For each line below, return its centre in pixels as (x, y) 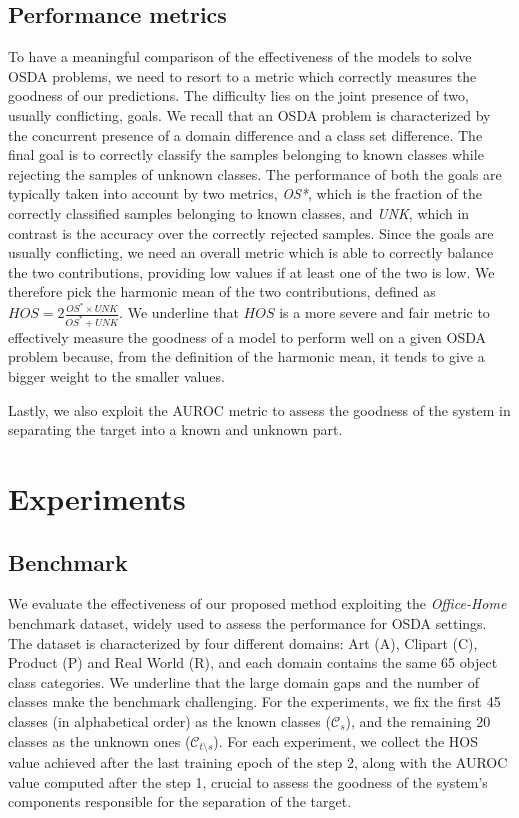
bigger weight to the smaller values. (116, 376)
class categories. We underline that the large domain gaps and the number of (244, 681)
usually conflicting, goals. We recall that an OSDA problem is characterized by (249, 114)
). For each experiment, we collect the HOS (346, 740)
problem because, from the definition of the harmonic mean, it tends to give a (246, 356)
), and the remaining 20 (418, 720)
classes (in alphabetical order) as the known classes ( (169, 720)
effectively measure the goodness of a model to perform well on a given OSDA (247, 336)
